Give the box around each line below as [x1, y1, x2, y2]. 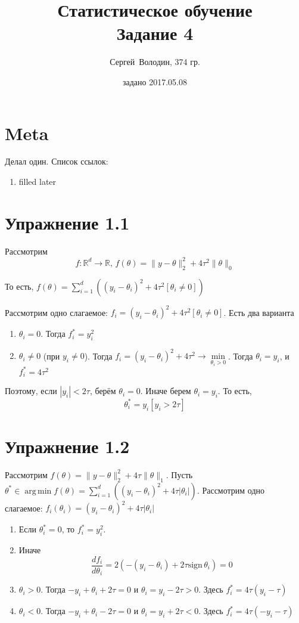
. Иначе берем [140, 385, 191, 397]
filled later [18, 175, 57, 188]
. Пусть [166, 468, 193, 481]
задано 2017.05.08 [122, 75, 188, 88]
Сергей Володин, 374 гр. [110, 55, 200, 68]
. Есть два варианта [223, 306, 294, 318]
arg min [24, 486, 52, 495]
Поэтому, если [5, 385, 57, 397]
